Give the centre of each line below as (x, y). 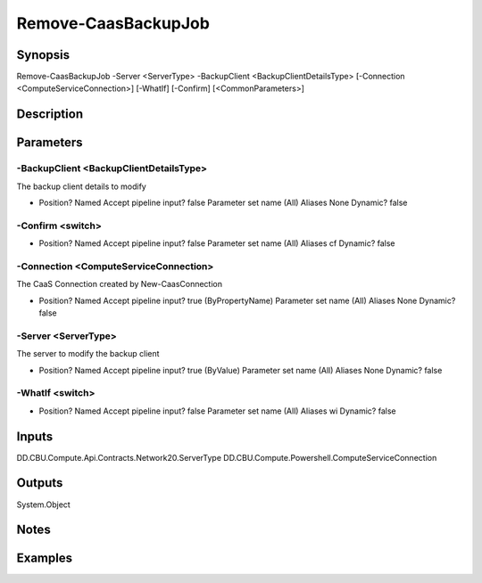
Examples (45, 558)
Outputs (40, 483)
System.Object (43, 505)
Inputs (35, 436)
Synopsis (43, 55)
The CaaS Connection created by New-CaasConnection (120, 284)
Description (50, 115)
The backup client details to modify (81, 186)
